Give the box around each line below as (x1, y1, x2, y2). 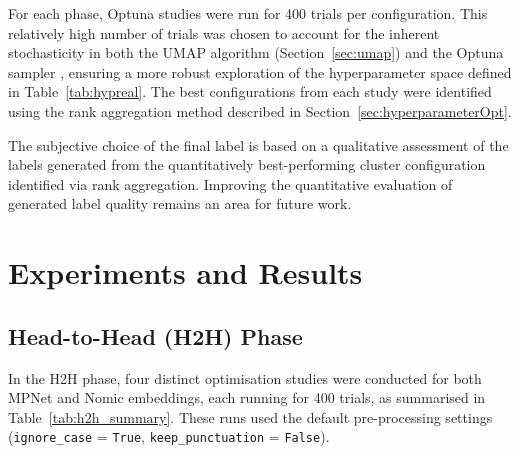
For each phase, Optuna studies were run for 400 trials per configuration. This (8, 3, 488, 23)
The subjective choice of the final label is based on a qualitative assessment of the (8, 134, 509, 155)
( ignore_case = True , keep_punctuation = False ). (8, 426, 330, 447)
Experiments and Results (8, 252, 363, 293)
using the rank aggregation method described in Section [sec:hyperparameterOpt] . (8, 100, 512, 121)
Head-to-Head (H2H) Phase (8, 320, 303, 351)
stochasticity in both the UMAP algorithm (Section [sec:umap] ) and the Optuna (8, 42, 504, 63)
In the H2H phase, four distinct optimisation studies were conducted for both (8, 367, 482, 388)
